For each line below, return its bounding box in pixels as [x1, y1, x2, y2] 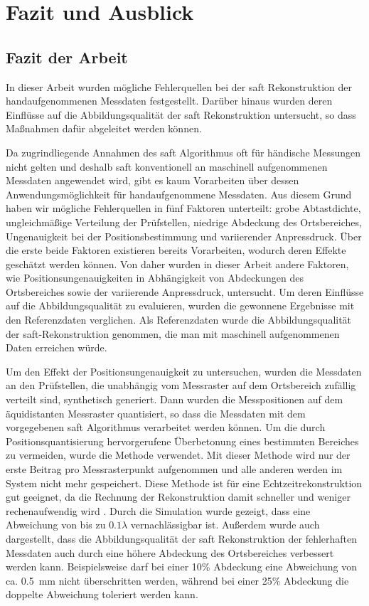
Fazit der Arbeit [6, 46, 128, 68]
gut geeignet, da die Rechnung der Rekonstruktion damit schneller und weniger [6, 489, 351, 504]
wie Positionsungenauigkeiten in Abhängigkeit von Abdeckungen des [6, 270, 304, 285]
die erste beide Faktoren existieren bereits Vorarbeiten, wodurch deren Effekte [6, 243, 346, 257]
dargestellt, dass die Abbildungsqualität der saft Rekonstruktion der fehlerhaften [6, 531, 358, 546]
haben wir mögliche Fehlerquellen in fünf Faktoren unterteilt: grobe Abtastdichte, [6, 201, 361, 216]
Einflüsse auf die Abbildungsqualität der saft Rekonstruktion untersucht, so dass [6, 107, 356, 122]
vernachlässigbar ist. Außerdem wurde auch [130, 517, 320, 532]
